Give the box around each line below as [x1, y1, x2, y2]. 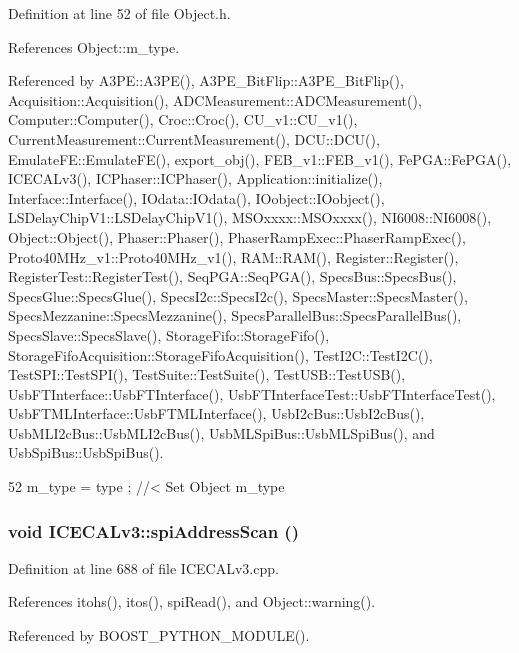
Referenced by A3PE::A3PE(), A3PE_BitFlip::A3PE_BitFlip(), [8, 70, 404, 91]
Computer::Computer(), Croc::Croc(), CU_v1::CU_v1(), [8, 109, 358, 130]
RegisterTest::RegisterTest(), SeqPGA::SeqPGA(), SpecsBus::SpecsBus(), [8, 266, 457, 287]
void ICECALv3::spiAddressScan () [8, 518, 299, 543]
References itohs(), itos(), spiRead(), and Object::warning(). [8, 591, 376, 612]
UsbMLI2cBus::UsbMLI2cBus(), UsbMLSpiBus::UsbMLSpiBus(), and [8, 422, 435, 443]
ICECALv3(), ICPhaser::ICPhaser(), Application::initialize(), [8, 168, 383, 189]
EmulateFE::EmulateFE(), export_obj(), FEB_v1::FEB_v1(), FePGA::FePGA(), [8, 148, 512, 169]
